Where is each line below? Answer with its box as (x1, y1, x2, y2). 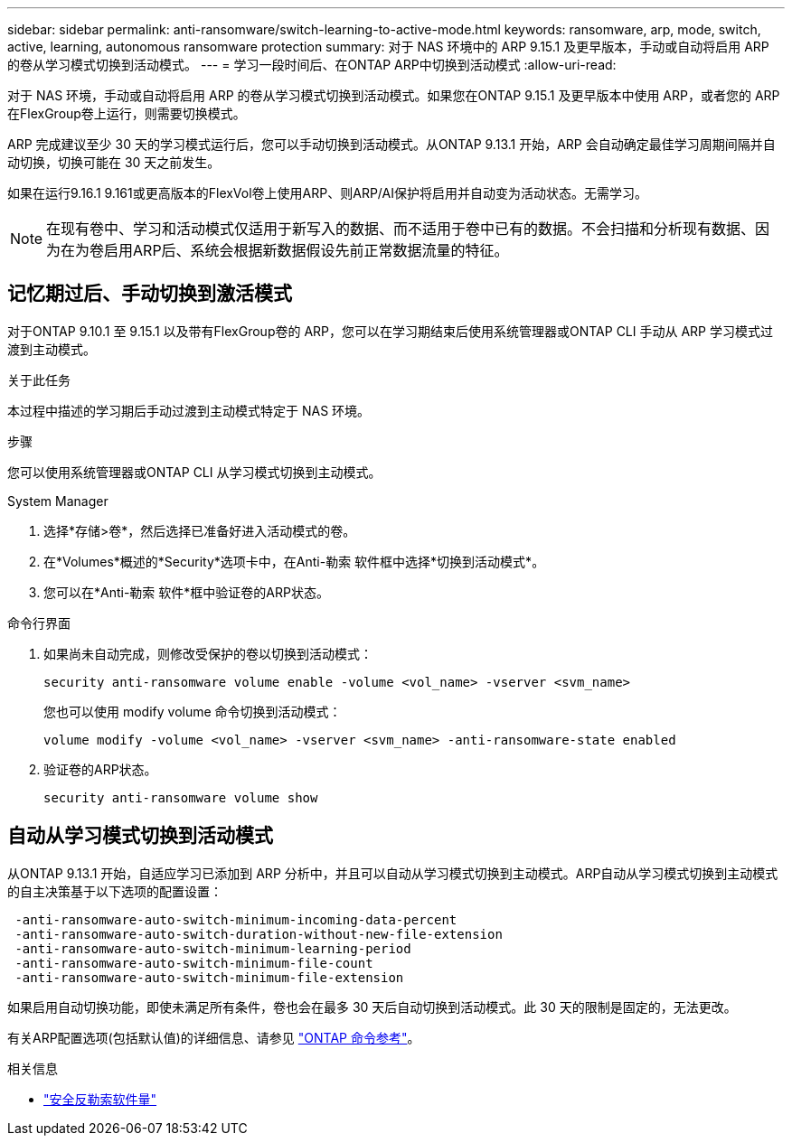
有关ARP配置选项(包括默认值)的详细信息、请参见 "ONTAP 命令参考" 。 (7, 1029, 420, 1045)
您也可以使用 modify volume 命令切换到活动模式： (43, 703, 342, 719)
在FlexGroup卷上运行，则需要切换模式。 (7, 106, 246, 121)
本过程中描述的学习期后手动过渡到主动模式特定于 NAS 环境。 (7, 402, 371, 418)
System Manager (7, 492, 108, 509)
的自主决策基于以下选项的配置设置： (7, 883, 222, 899)
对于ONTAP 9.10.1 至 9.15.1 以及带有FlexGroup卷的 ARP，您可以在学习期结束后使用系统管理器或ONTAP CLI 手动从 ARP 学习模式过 (7, 323, 773, 339)
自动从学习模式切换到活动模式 (7, 824, 273, 848)
